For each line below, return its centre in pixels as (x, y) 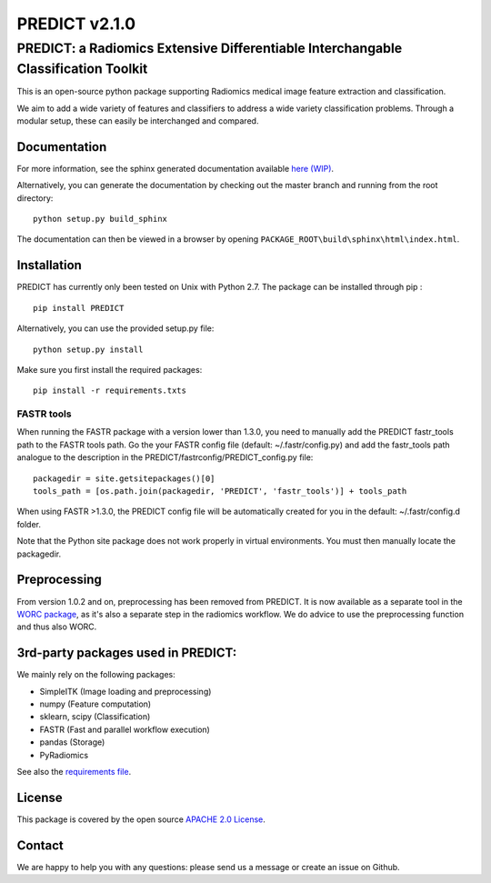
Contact (40, 845)
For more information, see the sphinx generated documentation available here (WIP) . (175, 168)
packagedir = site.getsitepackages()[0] (124, 478)
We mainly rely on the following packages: (96, 675)
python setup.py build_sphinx (100, 219)
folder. (29, 524)
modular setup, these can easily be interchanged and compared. (138, 121)
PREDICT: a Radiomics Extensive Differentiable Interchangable (210, 48)
